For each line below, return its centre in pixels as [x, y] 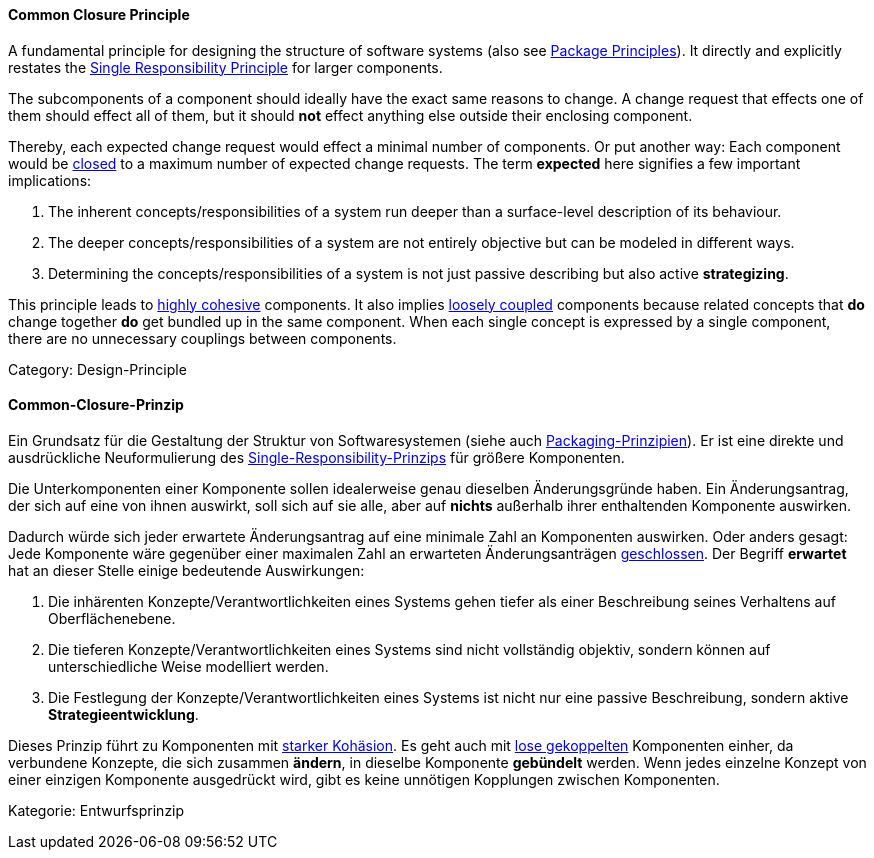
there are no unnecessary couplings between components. [202, 338]
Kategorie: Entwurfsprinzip [96, 810]
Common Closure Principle [99, 14]
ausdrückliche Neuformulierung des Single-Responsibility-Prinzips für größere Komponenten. [316, 457]
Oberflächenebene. [112, 618]
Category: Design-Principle [97, 369]
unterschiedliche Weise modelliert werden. [188, 666]
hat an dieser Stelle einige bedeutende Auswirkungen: [186, 570]
